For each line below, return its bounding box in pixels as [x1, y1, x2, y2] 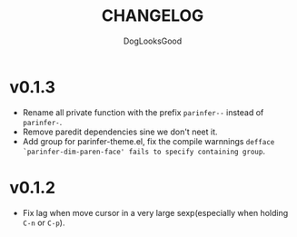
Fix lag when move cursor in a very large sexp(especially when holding [22, 207, 289, 218]
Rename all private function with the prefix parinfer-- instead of [22, 106, 264, 118]
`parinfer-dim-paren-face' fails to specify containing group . [22, 145, 266, 156]
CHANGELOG [101, 5, 204, 26]
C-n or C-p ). [22, 217, 65, 228]
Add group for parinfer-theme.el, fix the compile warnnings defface [22, 135, 275, 146]
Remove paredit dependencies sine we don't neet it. [22, 126, 218, 137]
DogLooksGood [123, 35, 183, 46]
